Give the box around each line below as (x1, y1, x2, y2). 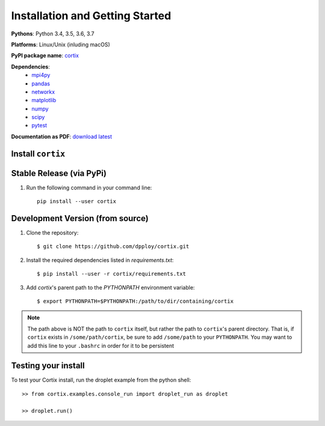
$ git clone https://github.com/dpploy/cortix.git (37, 243, 190, 250)
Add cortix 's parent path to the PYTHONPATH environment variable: (26, 284, 195, 291)
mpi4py (31, 72, 51, 79)
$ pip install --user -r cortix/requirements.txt (37, 270, 187, 278)
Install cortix (11, 148, 66, 159)
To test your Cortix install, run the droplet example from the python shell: (11, 376, 191, 384)
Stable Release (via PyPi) (11, 168, 107, 178)
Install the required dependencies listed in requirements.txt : (26, 256, 174, 264)
